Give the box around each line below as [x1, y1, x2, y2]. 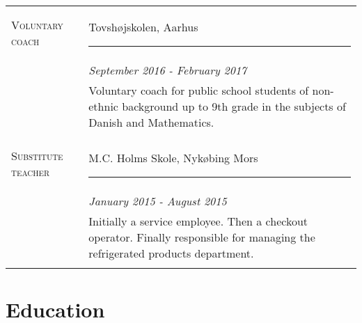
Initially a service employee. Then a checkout [88, 213, 308, 229]
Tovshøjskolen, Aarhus [88, 19, 198, 35]
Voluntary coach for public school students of [88, 82, 309, 98]
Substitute [11, 148, 63, 164]
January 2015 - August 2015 [88, 193, 227, 209]
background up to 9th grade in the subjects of [122, 98, 346, 114]
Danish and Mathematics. [88, 114, 214, 130]
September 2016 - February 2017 [88, 62, 247, 78]
